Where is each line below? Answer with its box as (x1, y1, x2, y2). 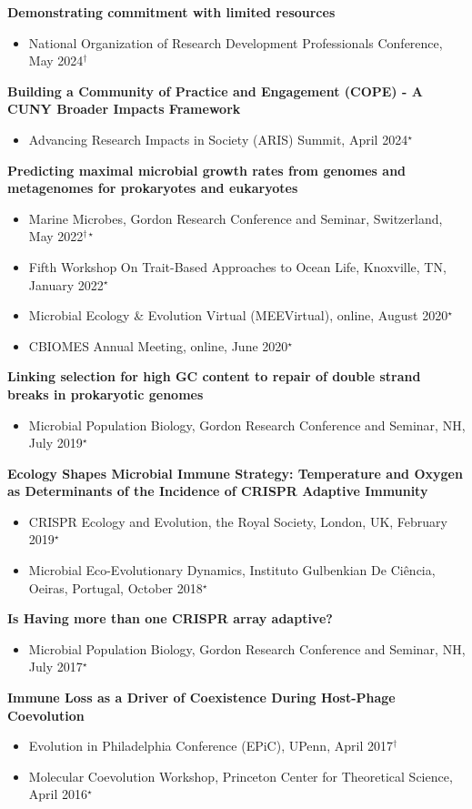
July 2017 (28, 657, 83, 676)
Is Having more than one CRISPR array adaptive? (7, 609, 333, 628)
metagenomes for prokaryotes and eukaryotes (7, 178, 298, 197)
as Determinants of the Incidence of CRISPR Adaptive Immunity (7, 481, 428, 501)
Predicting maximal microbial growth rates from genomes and (7, 160, 407, 179)
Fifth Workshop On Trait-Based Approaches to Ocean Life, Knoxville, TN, (28, 257, 447, 276)
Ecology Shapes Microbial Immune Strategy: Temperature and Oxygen (7, 463, 463, 482)
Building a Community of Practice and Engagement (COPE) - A (7, 81, 423, 100)
